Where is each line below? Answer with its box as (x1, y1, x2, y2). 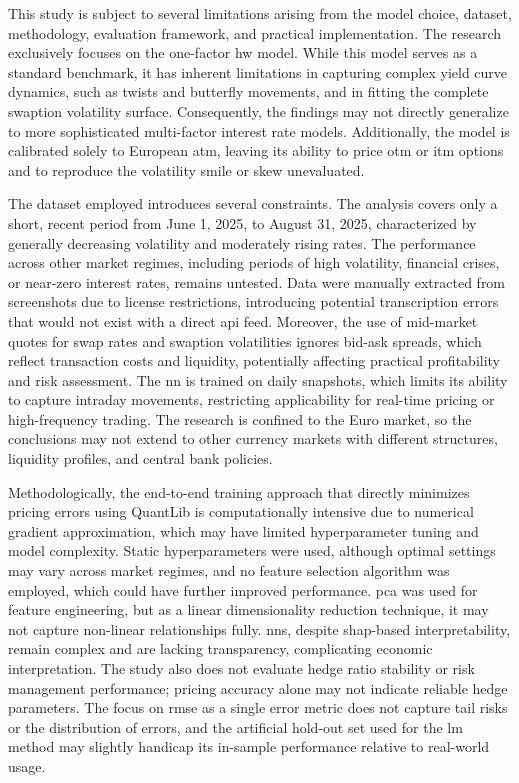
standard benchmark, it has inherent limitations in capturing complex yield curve (8, 61, 508, 82)
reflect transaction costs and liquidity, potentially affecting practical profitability (8, 350, 500, 371)
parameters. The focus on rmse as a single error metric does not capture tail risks (8, 697, 508, 718)
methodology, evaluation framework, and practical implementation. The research (8, 22, 502, 43)
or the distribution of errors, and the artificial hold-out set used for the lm (8, 716, 463, 737)
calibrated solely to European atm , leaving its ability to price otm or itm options (8, 140, 504, 161)
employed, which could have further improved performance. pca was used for (8, 579, 478, 600)
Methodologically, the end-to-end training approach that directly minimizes (8, 481, 470, 502)
